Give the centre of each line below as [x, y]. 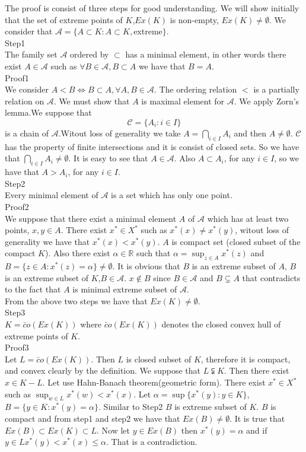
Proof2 [17, 206]
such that [154, 253]
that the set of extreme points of [64, 19]
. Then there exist [257, 370]
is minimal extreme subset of [125, 289]
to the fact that [33, 289]
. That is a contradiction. [152, 442]
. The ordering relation [196, 89]
